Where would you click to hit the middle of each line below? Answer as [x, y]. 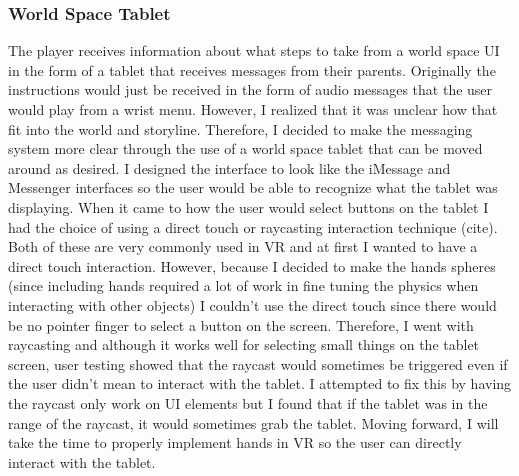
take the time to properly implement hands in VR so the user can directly [235, 442]
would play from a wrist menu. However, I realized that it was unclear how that [253, 109]
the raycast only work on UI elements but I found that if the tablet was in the [248, 402]
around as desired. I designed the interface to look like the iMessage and [229, 167]
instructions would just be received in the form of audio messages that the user [250, 89]
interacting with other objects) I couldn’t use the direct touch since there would [252, 304]
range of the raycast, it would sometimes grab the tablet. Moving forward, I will [253, 422]
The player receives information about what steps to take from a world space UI [254, 50]
